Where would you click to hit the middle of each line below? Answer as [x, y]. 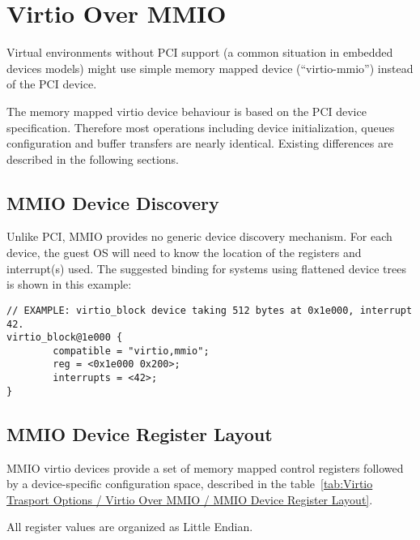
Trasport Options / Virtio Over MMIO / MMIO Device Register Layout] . [190, 499]
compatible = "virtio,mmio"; [131, 351]
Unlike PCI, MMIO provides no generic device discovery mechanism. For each [199, 236]
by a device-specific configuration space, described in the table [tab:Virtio [190, 484]
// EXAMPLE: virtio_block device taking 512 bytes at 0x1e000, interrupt [210, 310]
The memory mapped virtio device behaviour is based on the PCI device [187, 111]
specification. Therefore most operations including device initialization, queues [201, 127]
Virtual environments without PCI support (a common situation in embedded [200, 52]
